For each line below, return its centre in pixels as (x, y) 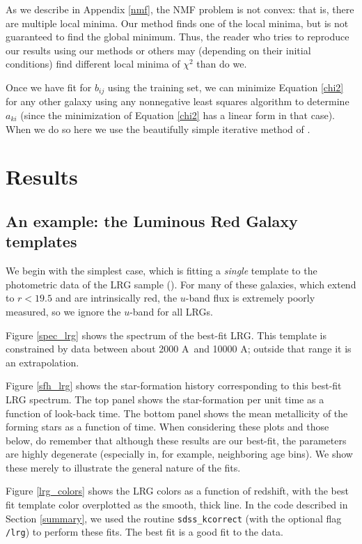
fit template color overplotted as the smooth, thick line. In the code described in (177, 505)
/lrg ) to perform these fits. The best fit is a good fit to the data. (144, 532)
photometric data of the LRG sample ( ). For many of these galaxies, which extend (181, 284)
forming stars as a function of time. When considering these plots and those (167, 427)
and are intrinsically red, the (116, 298)
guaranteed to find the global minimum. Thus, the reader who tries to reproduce (178, 37)
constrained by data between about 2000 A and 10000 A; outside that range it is (179, 349)
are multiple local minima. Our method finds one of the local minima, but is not (177, 23)
